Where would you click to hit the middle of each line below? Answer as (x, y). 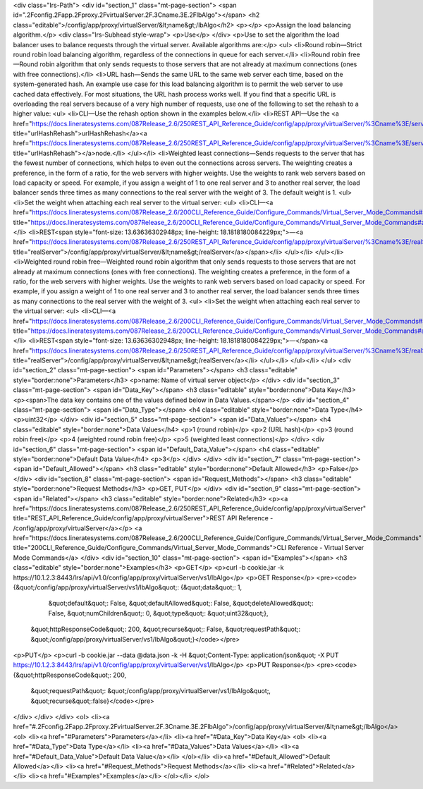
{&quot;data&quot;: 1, (211, 587)
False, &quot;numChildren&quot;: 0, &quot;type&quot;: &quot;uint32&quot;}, (158, 613)
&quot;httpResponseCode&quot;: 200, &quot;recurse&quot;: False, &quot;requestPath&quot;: (166, 629)
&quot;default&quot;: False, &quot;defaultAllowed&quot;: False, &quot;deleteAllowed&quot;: (181, 604)
